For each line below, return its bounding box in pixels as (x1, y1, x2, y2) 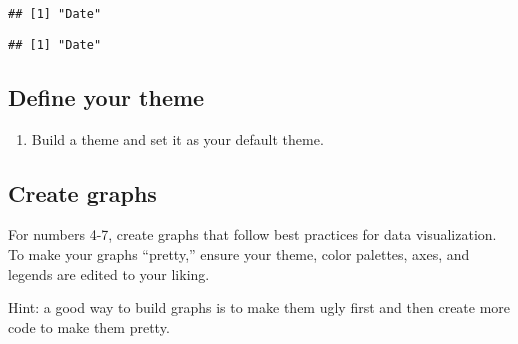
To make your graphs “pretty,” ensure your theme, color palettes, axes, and (8, 243, 470, 264)
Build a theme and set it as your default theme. (31, 128, 324, 149)
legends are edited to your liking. (8, 263, 210, 284)
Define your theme (8, 81, 205, 112)
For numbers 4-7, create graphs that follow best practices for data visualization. (8, 224, 497, 245)
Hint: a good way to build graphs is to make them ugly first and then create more (8, 297, 511, 318)
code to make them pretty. (8, 316, 170, 337)
